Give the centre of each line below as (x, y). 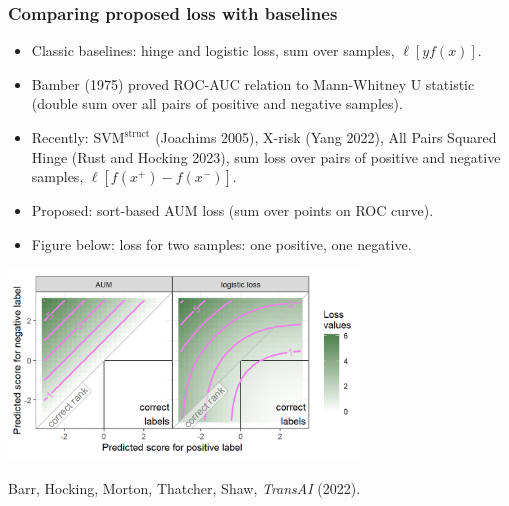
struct (137, 133)
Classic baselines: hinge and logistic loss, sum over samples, (213, 50)
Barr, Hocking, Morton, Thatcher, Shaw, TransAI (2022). (184, 488)
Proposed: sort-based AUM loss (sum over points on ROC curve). (232, 210)
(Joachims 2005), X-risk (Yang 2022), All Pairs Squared (326, 137)
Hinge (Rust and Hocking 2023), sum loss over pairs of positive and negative (266, 156)
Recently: (60, 137)
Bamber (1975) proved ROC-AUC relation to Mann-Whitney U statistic (253, 83)
